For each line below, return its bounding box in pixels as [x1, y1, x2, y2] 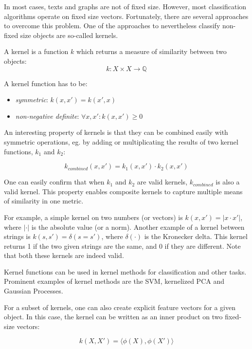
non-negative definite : [15, 110, 79, 121]
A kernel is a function [4, 46, 69, 56]
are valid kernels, [137, 177, 188, 187]
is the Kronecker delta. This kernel [144, 231, 248, 241]
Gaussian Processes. [4, 286, 63, 296]
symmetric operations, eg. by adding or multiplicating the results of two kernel [4, 136, 238, 147]
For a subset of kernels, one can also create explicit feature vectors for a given [4, 302, 235, 312]
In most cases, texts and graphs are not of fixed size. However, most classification [4, 1, 247, 11]
